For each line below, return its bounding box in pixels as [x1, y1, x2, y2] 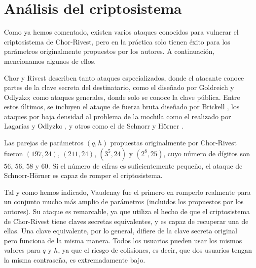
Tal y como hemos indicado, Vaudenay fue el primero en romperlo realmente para [4, 186, 251, 197]
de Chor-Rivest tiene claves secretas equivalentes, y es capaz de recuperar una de [4, 216, 249, 226]
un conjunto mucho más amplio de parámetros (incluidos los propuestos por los [4, 196, 244, 207]
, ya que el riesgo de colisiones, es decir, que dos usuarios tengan [58, 245, 252, 255]
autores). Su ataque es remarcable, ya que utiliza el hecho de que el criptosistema [4, 206, 250, 217]
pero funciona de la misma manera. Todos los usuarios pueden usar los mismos [4, 235, 242, 245]
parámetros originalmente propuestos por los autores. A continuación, [4, 46, 215, 56]
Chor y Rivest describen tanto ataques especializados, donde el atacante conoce [4, 72, 244, 83]
